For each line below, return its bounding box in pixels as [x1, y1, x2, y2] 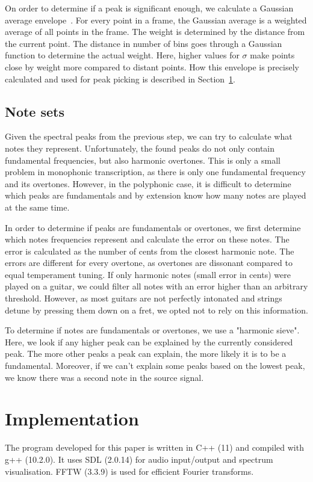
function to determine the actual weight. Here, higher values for [5, 49, 240, 61]
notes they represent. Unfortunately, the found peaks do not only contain [5, 141, 275, 154]
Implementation [5, 406, 139, 431]
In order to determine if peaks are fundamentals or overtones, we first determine [5, 221, 301, 233]
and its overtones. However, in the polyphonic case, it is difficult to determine [5, 177, 291, 190]
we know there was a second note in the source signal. [5, 371, 204, 383]
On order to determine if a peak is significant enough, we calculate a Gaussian [5, 2, 294, 14]
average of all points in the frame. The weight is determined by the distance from [5, 25, 305, 38]
